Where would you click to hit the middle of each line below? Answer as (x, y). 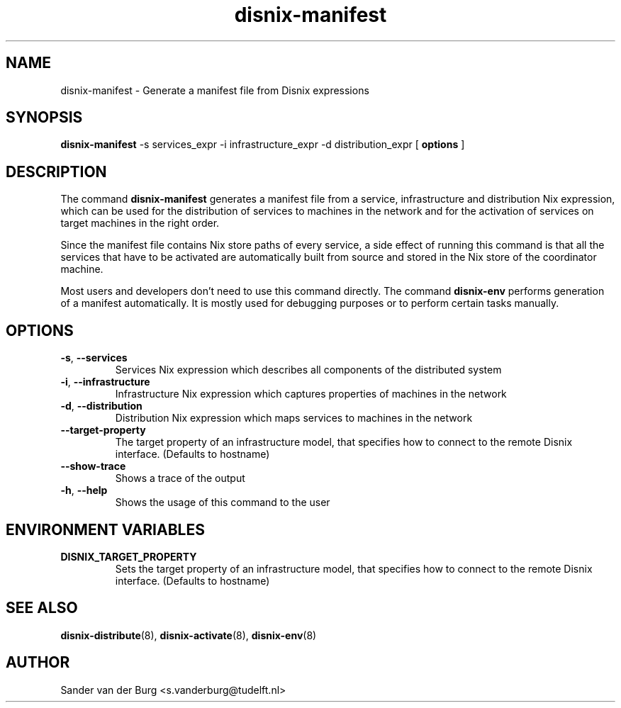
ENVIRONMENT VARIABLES (105, 529)
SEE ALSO (42, 608)
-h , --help (84, 490)
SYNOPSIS (44, 118)
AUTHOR (38, 663)
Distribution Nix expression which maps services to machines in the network (294, 418)
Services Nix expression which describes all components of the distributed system (308, 370)
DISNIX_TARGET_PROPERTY (129, 556)
